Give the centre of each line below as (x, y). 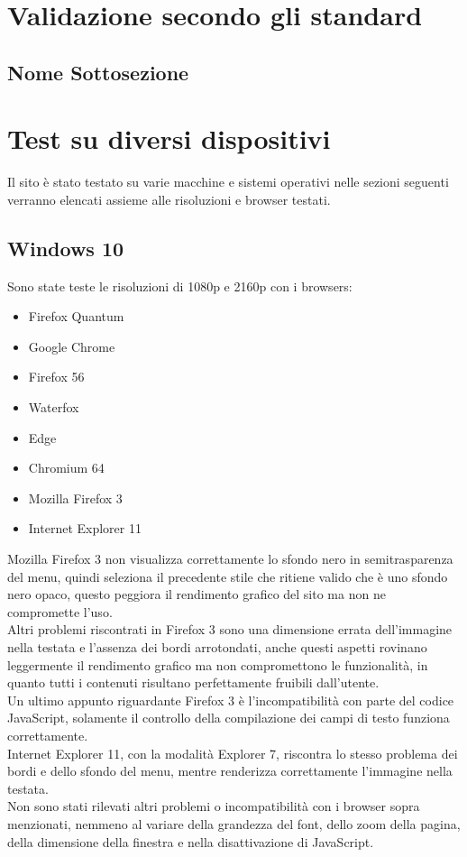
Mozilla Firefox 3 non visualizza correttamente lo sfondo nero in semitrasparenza (230, 559)
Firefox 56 (56, 377)
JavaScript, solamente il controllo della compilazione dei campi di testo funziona (229, 718)
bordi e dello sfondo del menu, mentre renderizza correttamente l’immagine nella (230, 771)
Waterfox (54, 407)
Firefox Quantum (76, 316)
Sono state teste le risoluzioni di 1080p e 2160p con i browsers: (180, 286)
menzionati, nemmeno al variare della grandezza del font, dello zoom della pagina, (234, 823)
